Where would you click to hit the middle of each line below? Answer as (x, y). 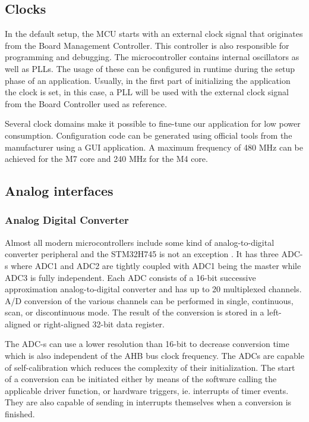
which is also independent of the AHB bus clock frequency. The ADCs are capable (154, 356)
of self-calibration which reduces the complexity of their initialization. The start (150, 367)
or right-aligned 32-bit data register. (99, 323)
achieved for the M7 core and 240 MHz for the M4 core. (106, 159)
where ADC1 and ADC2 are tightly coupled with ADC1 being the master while (156, 265)
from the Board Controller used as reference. (86, 103)
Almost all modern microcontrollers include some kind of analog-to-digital (140, 242)
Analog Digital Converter (67, 220)
